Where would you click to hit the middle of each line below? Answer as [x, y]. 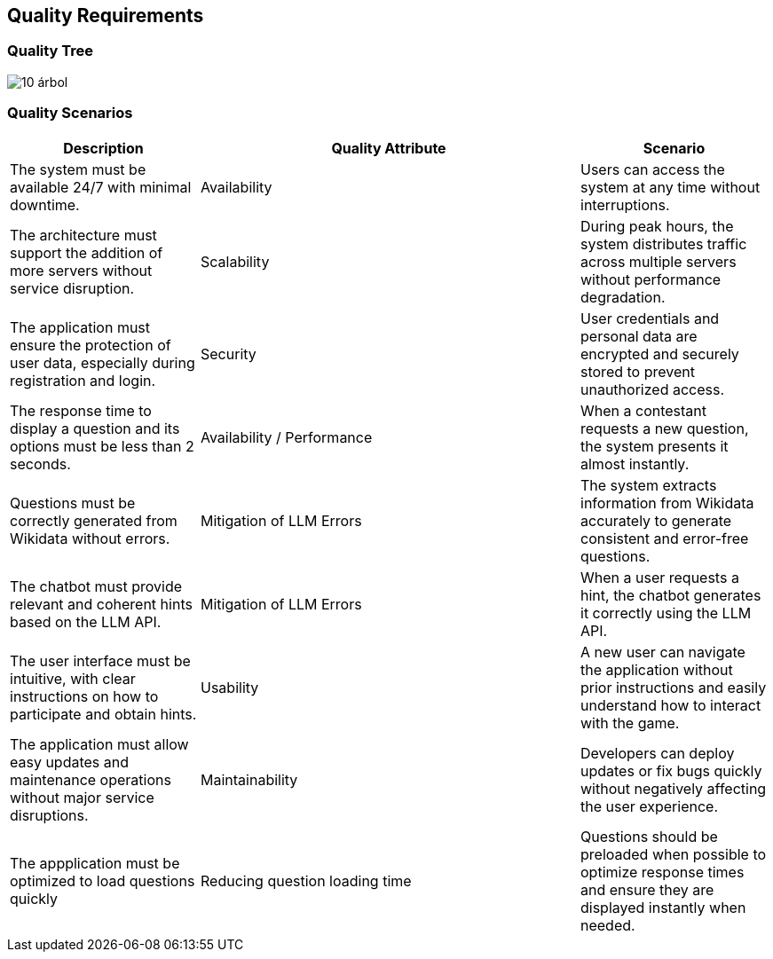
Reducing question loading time [306, 880]
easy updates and [70, 762]
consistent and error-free [665, 538]
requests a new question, [665, 428]
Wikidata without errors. [90, 538]
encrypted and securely [660, 354]
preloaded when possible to [674, 854]
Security [229, 354]
